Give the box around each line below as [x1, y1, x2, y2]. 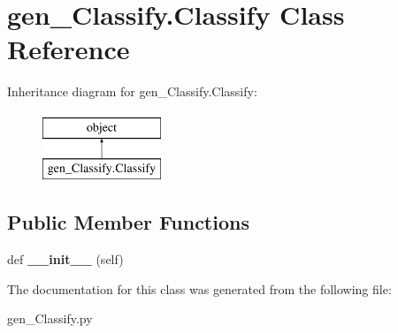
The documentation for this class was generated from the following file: [7, 279, 392, 298]
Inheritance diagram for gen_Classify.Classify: [7, 82, 257, 101]
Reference [7, 31, 130, 67]
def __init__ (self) [7, 250, 124, 269]
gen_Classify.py [7, 309, 93, 328]
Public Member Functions [7, 208, 249, 236]
